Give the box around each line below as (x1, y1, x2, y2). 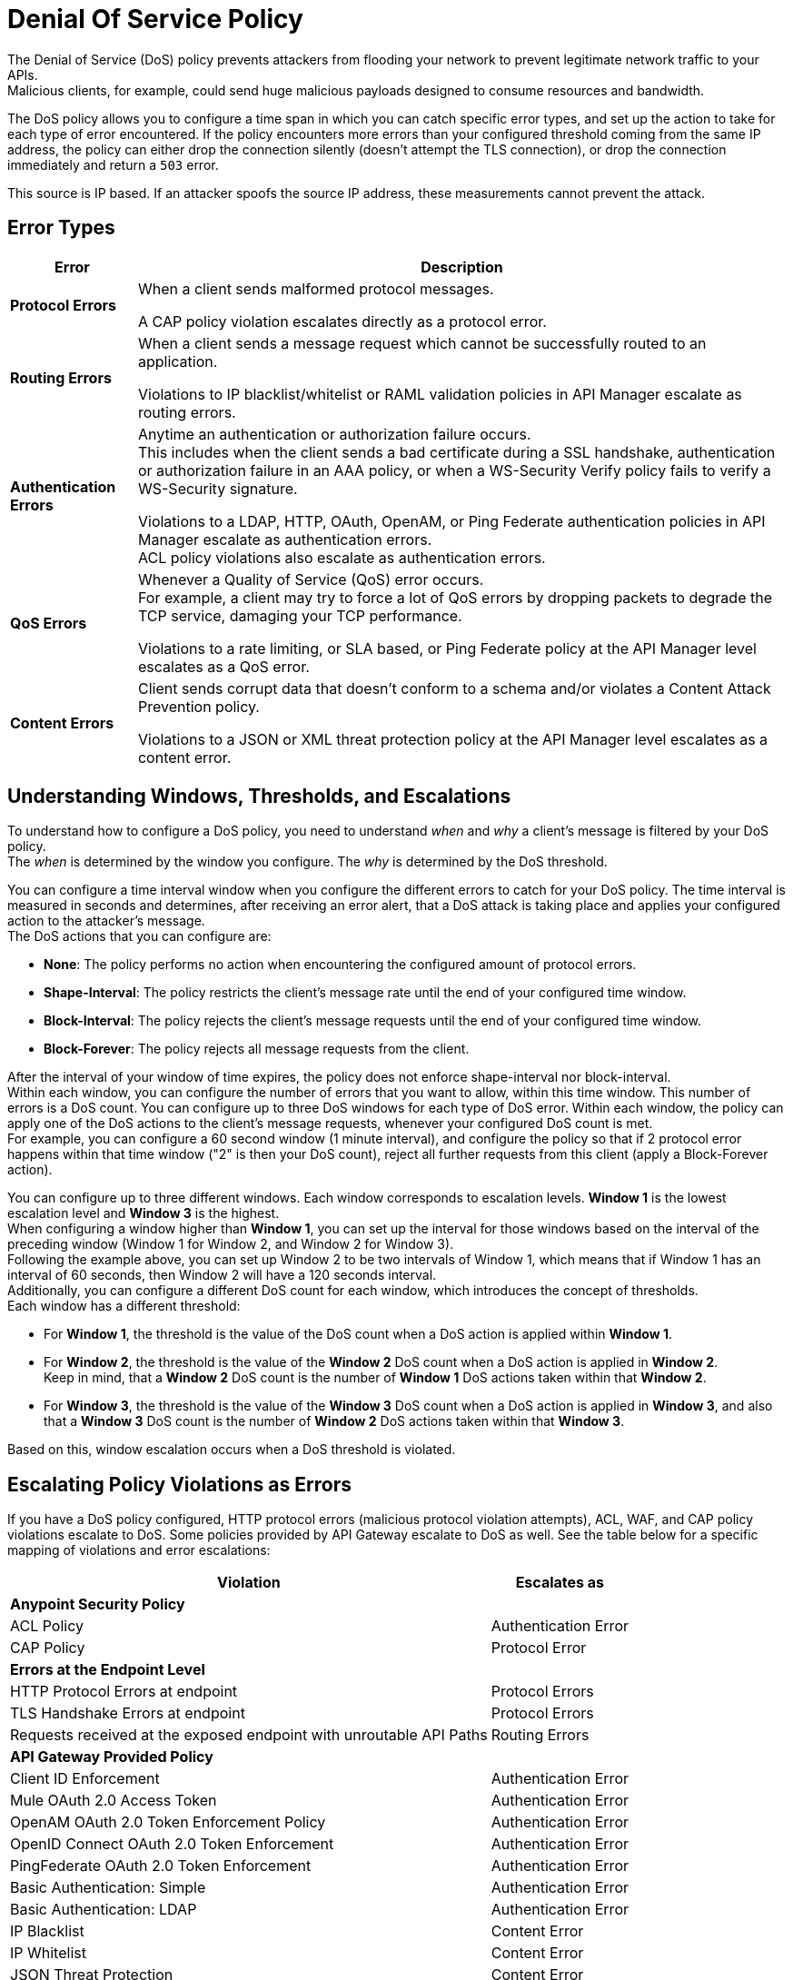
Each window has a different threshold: (7, 1298, 241, 1314)
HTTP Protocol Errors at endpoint (10, 1682, 238, 1701)
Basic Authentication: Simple (10, 1878, 206, 1897)
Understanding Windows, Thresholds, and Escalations (7, 785, 511, 808)
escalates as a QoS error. (137, 657, 310, 676)
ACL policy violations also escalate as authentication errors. (137, 548, 546, 567)
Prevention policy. (137, 697, 260, 716)
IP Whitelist (10, 1944, 86, 1963)
